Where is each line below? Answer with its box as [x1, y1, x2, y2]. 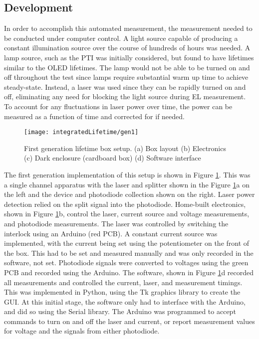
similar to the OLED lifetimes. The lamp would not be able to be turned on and [4, 62, 250, 72]
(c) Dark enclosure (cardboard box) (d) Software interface [24, 153, 201, 163]
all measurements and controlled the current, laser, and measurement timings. [4, 277, 243, 287]
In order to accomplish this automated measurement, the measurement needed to [4, 23, 253, 33]
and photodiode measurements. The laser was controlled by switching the [4, 218, 229, 228]
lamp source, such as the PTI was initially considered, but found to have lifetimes [4, 52, 254, 62]
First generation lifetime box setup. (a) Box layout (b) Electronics [24, 143, 226, 153]
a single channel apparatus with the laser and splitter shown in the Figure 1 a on [4, 179, 250, 189]
